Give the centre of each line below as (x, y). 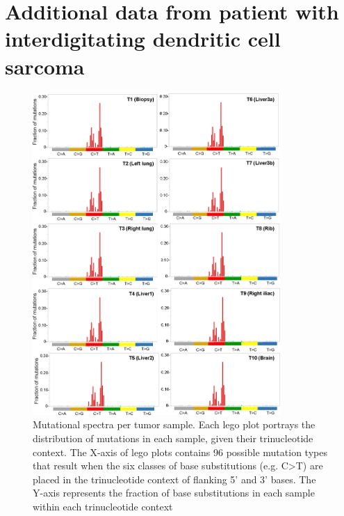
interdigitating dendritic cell (143, 39)
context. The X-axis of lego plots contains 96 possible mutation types (180, 452)
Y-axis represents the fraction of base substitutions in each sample (174, 493)
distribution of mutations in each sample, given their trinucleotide (173, 438)
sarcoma (45, 66)
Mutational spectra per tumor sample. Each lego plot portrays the (174, 424)
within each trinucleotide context (103, 506)
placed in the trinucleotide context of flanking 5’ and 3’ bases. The (174, 479)
